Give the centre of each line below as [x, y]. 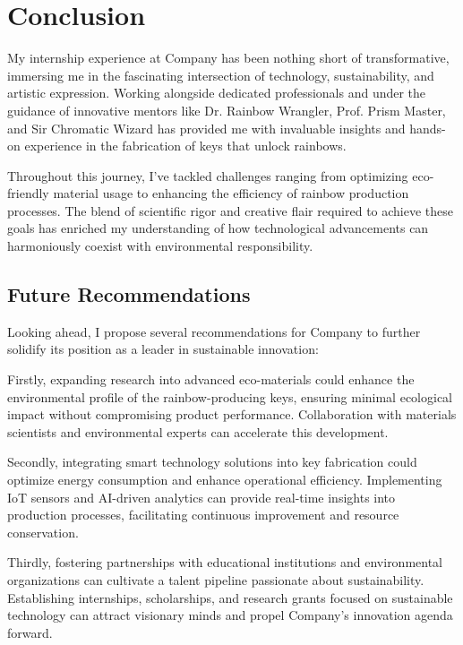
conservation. [43, 532]
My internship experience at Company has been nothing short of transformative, [228, 58]
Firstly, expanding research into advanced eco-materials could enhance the [211, 379]
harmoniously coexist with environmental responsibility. [160, 246]
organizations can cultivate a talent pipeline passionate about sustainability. [216, 579]
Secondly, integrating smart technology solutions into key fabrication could [212, 462]
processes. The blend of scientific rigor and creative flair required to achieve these [231, 210]
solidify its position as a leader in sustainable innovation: [163, 349]
